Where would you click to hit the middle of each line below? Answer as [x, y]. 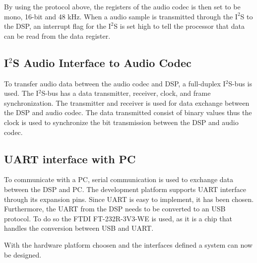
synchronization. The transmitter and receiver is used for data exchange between [127, 102]
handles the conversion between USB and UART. [79, 228]
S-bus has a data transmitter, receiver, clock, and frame [126, 93]
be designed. [23, 254]
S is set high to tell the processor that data [179, 26]
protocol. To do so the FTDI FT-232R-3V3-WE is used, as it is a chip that [118, 218]
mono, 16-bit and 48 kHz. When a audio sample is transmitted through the [119, 16]
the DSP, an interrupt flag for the [55, 26]
